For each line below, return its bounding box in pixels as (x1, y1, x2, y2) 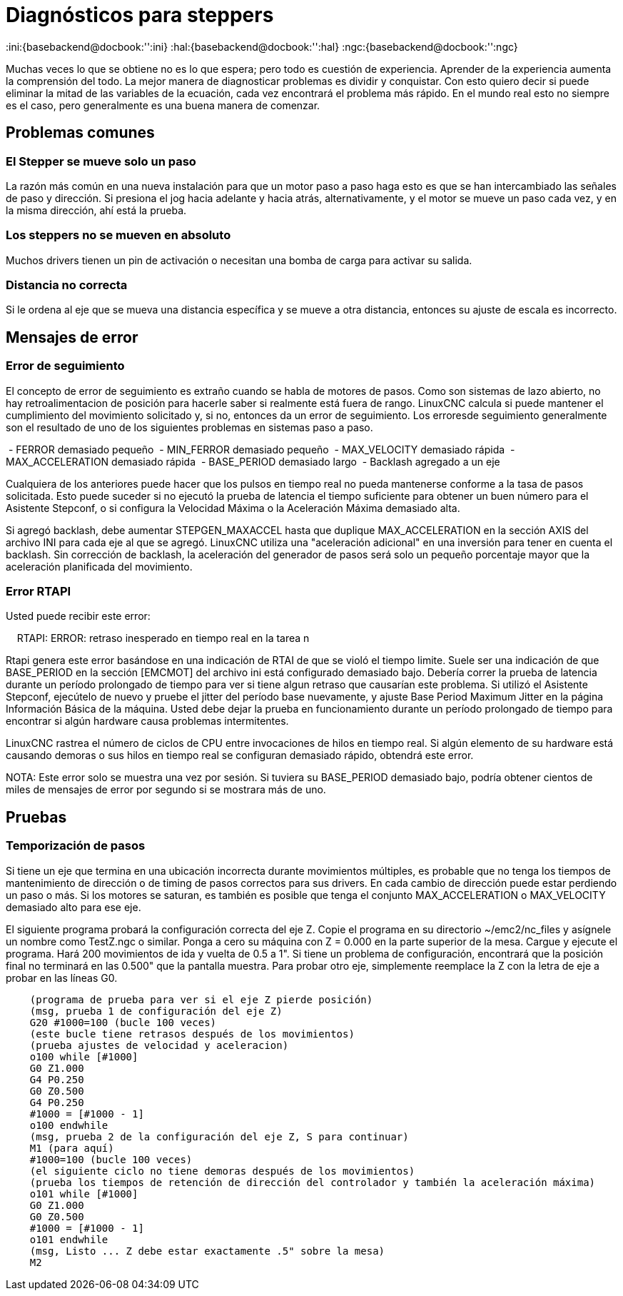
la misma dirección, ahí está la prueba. (6, 204, 187, 216)
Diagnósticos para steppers (6, 3, 274, 27)
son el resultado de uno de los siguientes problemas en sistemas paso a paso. (6, 421, 373, 433)
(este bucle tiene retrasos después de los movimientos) (29, 1028, 355, 1040)
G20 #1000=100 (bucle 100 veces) (29, 1016, 217, 1028)
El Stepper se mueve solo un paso (6, 154, 196, 169)
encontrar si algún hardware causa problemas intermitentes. (6, 715, 289, 728)
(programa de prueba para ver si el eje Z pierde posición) (29, 993, 373, 1005)
